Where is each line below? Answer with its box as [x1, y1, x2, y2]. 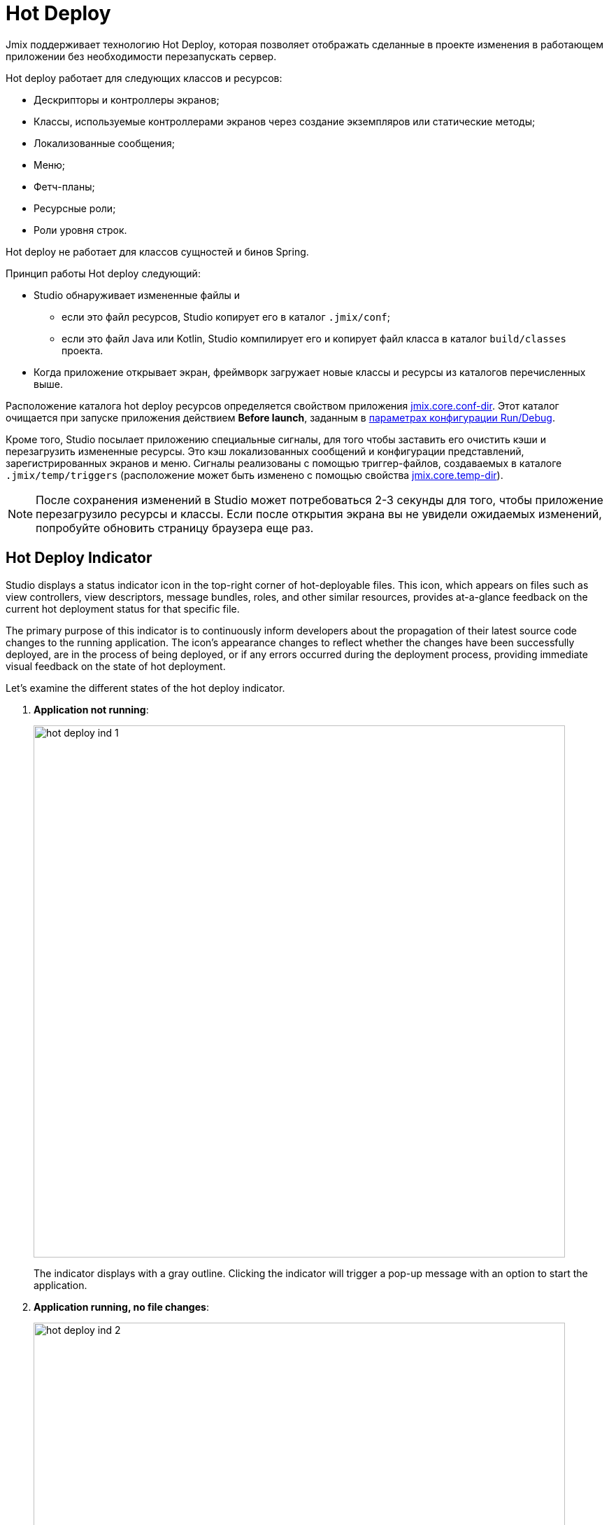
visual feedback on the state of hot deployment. [6, 660, 226, 672]
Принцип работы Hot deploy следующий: [6, 267, 201, 279]
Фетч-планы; [34, 180, 95, 193]
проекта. [62, 344, 103, 356]
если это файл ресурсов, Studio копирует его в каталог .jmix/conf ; [62, 310, 390, 323]
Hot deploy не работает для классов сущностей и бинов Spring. [6, 245, 309, 258]
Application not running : [34, 703, 149, 716]
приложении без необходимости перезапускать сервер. [6, 50, 277, 62]
